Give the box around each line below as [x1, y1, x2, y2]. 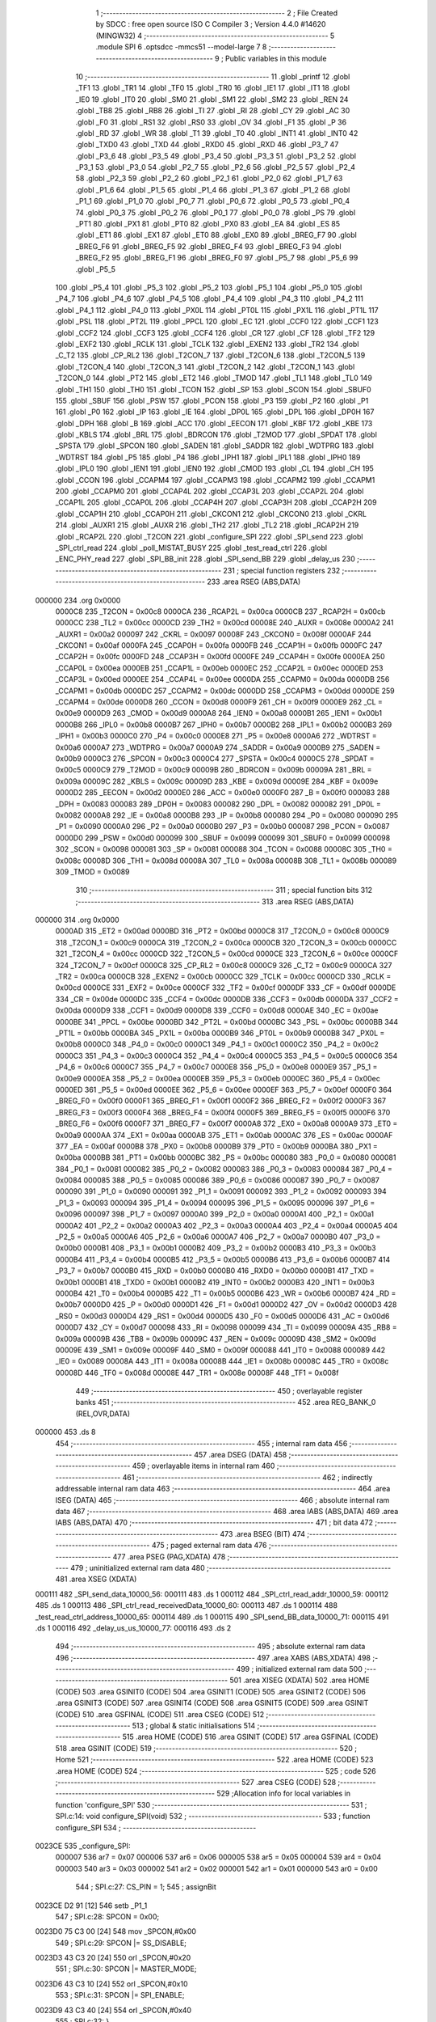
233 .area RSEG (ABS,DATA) [207, 577, 301, 586]
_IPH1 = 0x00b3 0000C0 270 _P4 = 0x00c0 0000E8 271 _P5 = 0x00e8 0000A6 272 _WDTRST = [55, 731, 377, 741]
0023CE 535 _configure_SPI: [35, 1841, 131, 1851]
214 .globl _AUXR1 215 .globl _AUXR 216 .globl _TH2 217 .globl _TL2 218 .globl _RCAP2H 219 [55, 520, 359, 530]
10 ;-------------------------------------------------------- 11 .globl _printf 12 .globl [75, 71, 350, 81]
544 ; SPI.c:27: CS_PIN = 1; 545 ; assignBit [75, 1882, 217, 1892]
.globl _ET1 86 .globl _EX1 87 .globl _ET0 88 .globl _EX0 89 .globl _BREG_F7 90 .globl [75, 231, 357, 240]
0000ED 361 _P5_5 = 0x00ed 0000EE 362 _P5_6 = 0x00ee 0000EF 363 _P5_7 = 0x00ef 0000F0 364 [55, 1085, 392, 1094]
